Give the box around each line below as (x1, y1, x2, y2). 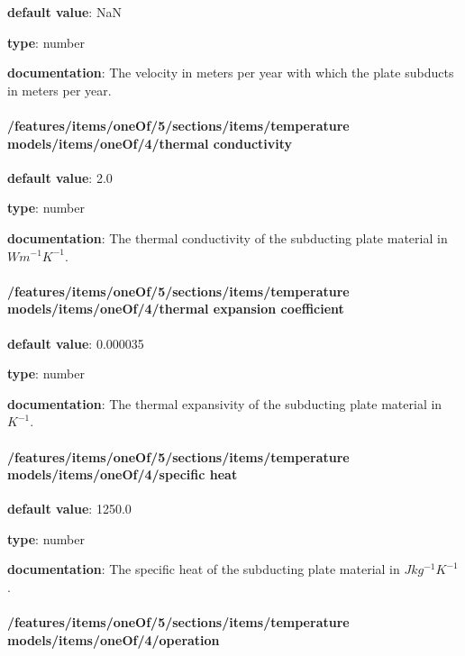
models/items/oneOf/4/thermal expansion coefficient (7, 299, 344, 318)
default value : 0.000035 (7, 333, 144, 352)
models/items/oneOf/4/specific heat (7, 465, 238, 484)
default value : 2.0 (7, 168, 113, 187)
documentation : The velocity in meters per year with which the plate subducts (7, 63, 454, 82)
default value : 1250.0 (7, 499, 132, 518)
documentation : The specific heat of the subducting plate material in (7, 560, 400, 579)
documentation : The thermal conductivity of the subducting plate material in (7, 228, 448, 247)
